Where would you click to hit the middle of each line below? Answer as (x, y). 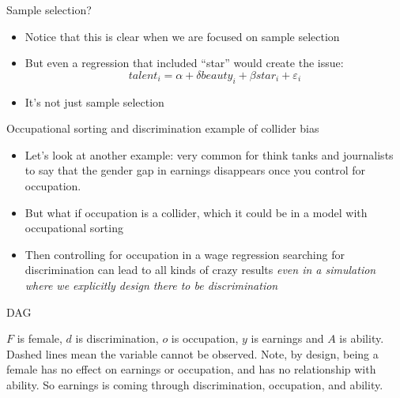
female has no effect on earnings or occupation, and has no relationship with (191, 369)
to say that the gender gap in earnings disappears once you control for (195, 170)
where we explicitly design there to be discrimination (151, 285)
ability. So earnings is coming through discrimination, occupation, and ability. (195, 384)
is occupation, (205, 338)
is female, (40, 338)
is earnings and (287, 338)
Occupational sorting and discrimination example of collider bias (163, 128)
